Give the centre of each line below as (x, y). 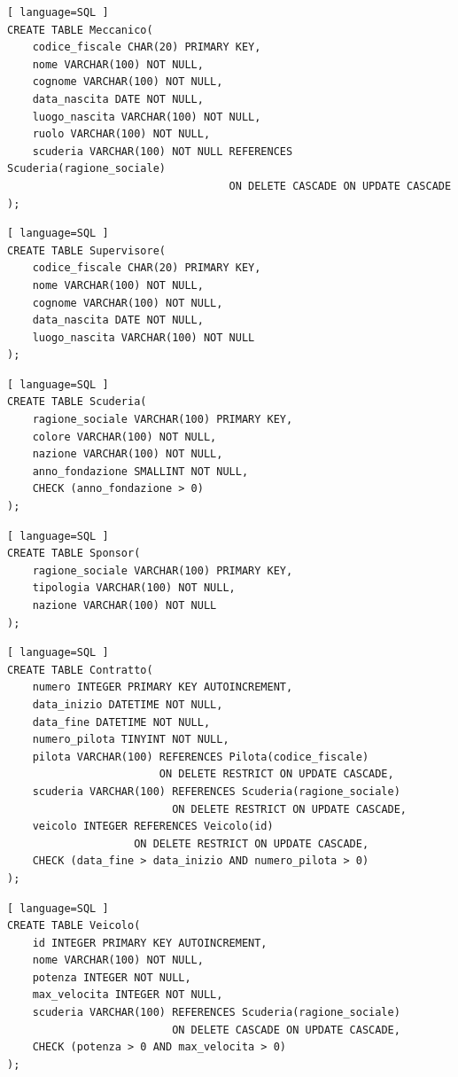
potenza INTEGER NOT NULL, (112, 977)
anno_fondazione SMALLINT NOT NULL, (140, 471)
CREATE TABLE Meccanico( (80, 30)
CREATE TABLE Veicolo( (74, 926)
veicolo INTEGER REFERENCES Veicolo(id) (153, 827)
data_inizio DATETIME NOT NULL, (128, 704)
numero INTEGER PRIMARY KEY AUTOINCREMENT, (163, 687)
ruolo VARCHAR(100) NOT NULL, (121, 134)
